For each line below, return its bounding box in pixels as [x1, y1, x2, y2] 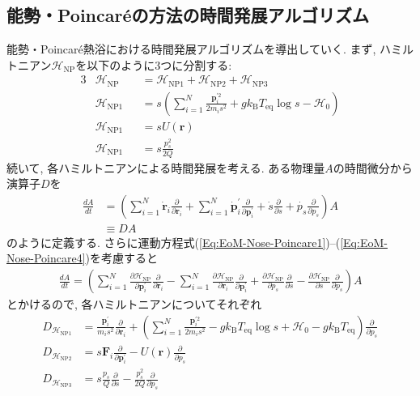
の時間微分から [333, 159, 413, 176]
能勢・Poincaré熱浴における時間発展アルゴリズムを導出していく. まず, [6, 40, 376, 57]
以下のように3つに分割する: [87, 56, 232, 73]
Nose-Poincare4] [6, 249, 86, 266]
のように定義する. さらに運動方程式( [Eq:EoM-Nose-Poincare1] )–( [6, 233, 341, 250]
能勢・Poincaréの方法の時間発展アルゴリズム [6, 2, 369, 28]
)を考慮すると [85, 249, 158, 266]
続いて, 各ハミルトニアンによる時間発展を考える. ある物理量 [6, 159, 325, 176]
